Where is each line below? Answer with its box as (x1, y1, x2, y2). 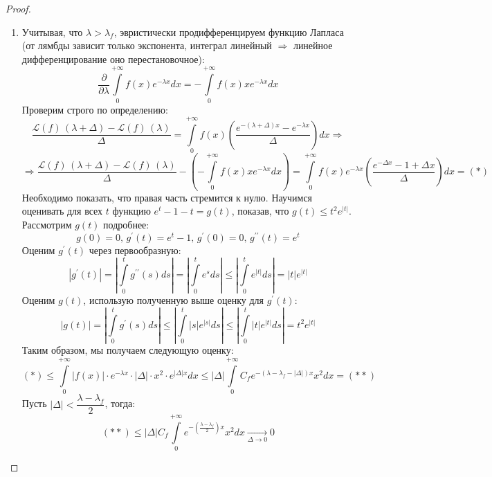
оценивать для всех (21, 204, 103, 218)
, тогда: (104, 396, 136, 411)
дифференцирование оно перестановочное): (21, 51, 205, 66)
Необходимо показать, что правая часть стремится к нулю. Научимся (21, 190, 313, 204)
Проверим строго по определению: (21, 102, 168, 116)
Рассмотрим (21, 217, 72, 232)
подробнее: (103, 217, 149, 232)
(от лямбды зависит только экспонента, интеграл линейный (21, 38, 272, 53)
